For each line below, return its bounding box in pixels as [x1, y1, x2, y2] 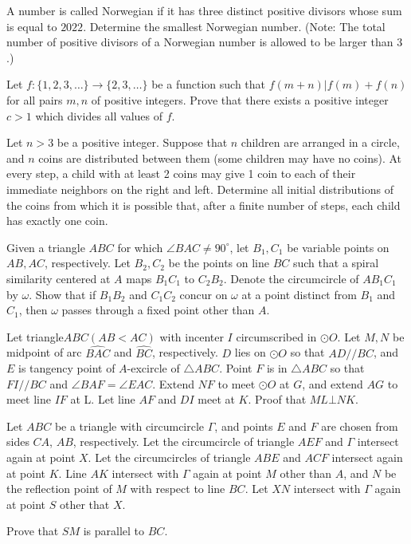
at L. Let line [70, 391, 135, 408]
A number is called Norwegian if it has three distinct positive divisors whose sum [6, 2, 402, 18]
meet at [198, 391, 235, 408]
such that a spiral [292, 254, 379, 271]
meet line [6, 391, 51, 408]
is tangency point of [18, 360, 115, 376]
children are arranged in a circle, [241, 134, 400, 151]
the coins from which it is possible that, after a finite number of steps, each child [6, 196, 401, 213]
